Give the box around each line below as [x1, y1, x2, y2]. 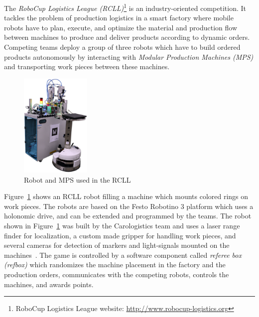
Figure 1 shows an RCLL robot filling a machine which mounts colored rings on [4, 191, 249, 202]
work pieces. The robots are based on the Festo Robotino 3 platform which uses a [4, 201, 254, 211]
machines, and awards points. [4, 279, 94, 289]
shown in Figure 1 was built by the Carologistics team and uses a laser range [4, 220, 240, 231]
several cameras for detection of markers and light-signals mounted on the [4, 240, 230, 250]
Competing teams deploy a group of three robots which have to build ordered [4, 42, 241, 52]
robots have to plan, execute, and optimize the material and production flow [4, 22, 238, 32]
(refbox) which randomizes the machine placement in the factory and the [4, 259, 226, 270]
